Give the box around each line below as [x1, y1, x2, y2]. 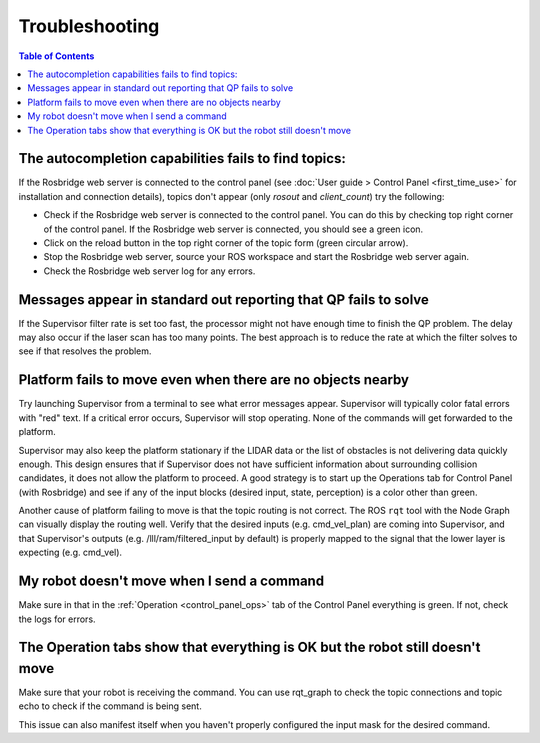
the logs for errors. [18, 613, 96, 625]
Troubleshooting [18, 15, 160, 37]
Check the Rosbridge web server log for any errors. [43, 265, 256, 277]
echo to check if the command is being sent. [18, 700, 202, 712]
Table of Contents [18, 50, 95, 62]
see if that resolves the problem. [18, 345, 152, 357]
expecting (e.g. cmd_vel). [18, 546, 123, 559]
